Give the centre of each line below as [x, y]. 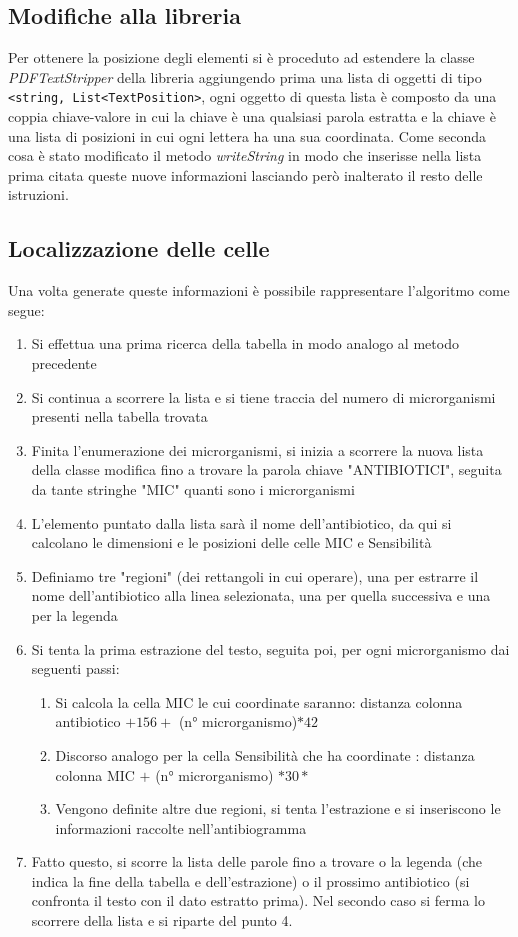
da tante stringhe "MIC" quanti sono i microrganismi [193, 488]
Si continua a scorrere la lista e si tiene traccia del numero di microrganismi [263, 396]
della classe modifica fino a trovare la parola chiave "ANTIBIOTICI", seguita [266, 469]
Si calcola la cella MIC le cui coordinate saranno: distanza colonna [259, 701]
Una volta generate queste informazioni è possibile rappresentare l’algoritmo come [259, 290]
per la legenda [74, 614]
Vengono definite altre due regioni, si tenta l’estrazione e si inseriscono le [278, 808]
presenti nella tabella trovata [119, 416]
